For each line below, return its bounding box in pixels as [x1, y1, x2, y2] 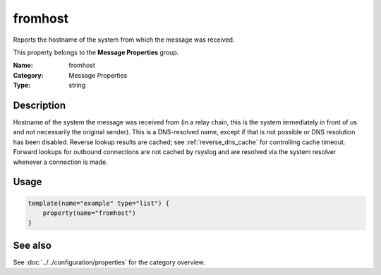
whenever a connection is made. [13, 158, 109, 166]
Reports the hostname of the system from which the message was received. [13, 35, 235, 44]
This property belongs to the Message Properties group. [13, 48, 179, 57]
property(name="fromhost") [42, 209, 137, 217]
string [68, 81, 86, 90]
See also [13, 239, 52, 251]
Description [13, 99, 66, 111]
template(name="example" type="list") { [28, 199, 169, 207]
